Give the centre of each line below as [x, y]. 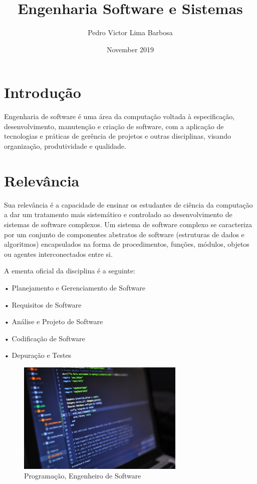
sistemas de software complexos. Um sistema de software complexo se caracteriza [128, 224]
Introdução [43, 92]
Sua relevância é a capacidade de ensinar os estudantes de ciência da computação [128, 204]
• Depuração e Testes [38, 355]
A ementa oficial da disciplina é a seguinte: [70, 271]
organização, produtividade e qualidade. [65, 146]
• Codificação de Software [45, 338]
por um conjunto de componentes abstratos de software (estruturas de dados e [124, 234]
